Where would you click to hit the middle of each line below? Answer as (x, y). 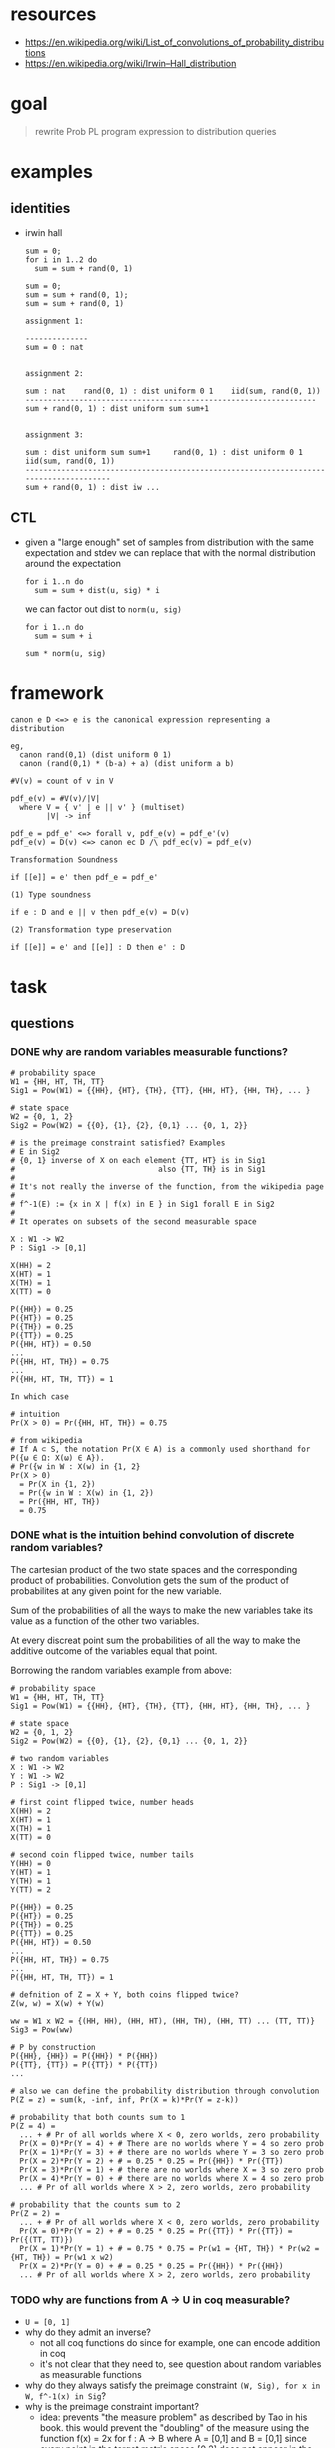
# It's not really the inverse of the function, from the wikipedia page (167, 1186)
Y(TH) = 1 (31, 1881)
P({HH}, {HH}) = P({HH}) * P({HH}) (84, 2056)
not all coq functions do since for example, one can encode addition (180, 2343)
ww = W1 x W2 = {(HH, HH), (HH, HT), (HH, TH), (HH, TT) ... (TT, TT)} (162, 2021)
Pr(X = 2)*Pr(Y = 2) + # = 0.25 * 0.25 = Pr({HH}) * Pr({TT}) (151, 2161)
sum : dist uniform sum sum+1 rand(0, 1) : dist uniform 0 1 (163, 452)
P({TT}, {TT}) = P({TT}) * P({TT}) (84, 2064)
